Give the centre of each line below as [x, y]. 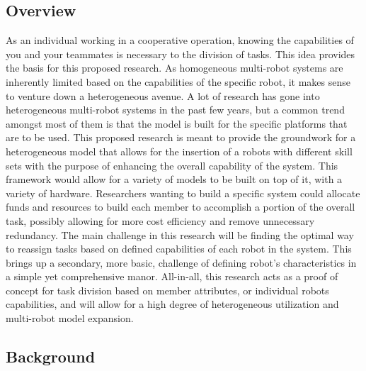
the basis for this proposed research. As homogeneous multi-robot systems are [175, 68]
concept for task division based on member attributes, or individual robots [167, 290]
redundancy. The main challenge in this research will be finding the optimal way [180, 234]
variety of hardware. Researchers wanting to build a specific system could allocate [183, 193]
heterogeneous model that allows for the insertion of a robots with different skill [179, 151]
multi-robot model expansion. [70, 318]
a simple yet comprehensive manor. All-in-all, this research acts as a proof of [172, 276]
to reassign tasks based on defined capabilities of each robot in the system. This [179, 249]
